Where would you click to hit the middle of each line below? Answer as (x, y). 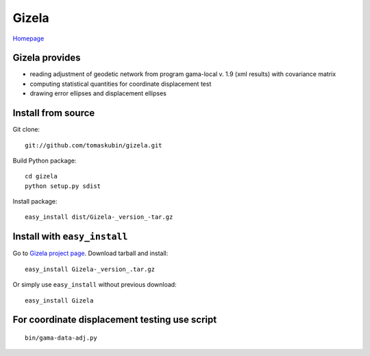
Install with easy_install (70, 237)
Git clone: (26, 130)
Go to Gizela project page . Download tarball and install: (90, 253)
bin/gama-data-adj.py (61, 337)
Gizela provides (47, 58)
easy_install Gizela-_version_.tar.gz (90, 269)
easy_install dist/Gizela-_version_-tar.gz (99, 217)
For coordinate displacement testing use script (115, 320)
